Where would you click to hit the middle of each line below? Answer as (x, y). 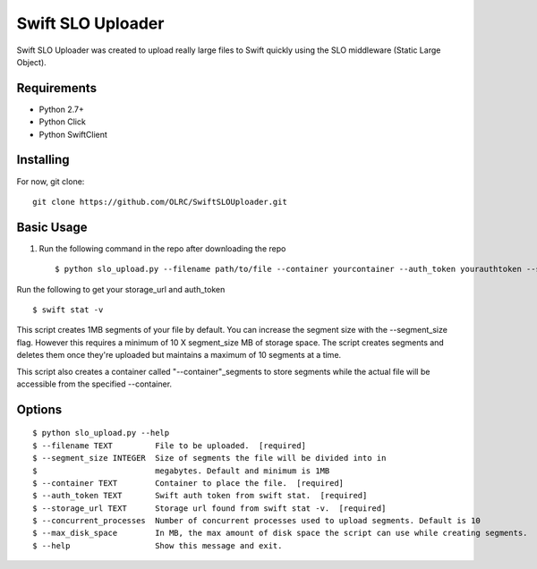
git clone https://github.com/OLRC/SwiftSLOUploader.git (160, 202)
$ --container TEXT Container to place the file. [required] (188, 483)
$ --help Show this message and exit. (158, 545)
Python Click (63, 122)
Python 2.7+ (62, 109)
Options (39, 409)
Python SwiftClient (73, 134)
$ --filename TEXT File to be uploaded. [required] (169, 446)
